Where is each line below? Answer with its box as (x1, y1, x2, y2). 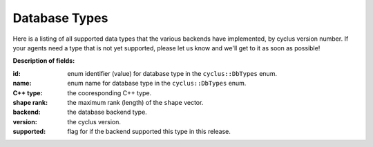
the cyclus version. (67, 117, 121, 126)
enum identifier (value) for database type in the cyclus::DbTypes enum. (67, 69, 278, 77)
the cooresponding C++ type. (67, 88, 152, 97)
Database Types (12, 10, 108, 26)
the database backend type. (67, 108, 148, 117)
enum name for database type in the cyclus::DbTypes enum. (67, 79, 247, 88)
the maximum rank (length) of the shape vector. (67, 98, 204, 106)
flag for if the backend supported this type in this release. (67, 128, 231, 136)
